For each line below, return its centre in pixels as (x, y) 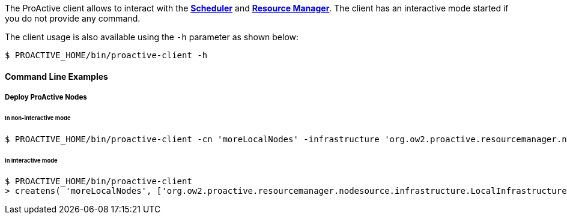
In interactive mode (31, 160)
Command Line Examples (56, 76)
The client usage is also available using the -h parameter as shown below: (152, 37)
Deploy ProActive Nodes (46, 97)
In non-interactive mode (38, 118)
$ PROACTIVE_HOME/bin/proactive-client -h (106, 55)
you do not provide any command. (73, 18)
